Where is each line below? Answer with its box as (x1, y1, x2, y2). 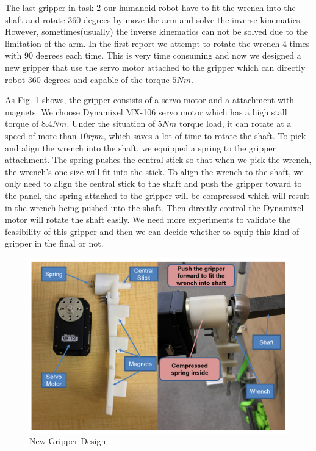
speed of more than (5, 129, 77, 142)
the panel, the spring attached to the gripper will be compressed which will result (5, 189, 310, 201)
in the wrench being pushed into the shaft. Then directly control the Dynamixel (5, 201, 304, 214)
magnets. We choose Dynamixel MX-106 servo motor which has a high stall (5, 105, 287, 118)
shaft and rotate (5, 13, 65, 26)
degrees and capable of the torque (43, 73, 170, 85)
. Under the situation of (66, 117, 156, 130)
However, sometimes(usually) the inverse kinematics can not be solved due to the (5, 25, 309, 38)
